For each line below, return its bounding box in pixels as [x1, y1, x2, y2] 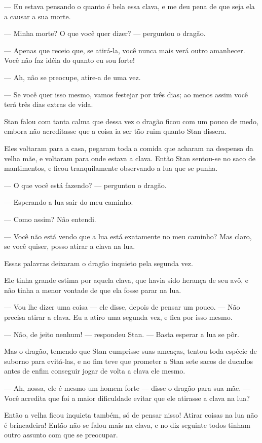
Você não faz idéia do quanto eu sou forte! [4, 55, 135, 65]
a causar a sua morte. [4, 11, 71, 21]
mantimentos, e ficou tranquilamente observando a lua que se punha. [4, 163, 218, 173]
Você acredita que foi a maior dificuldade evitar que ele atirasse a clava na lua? [4, 392, 250, 403]
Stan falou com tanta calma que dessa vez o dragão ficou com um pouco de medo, [4, 116, 258, 126]
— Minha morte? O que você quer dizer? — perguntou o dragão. [4, 28, 206, 39]
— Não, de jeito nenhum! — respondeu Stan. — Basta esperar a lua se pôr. [4, 328, 239, 339]
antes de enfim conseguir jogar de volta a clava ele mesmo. [4, 365, 185, 376]
